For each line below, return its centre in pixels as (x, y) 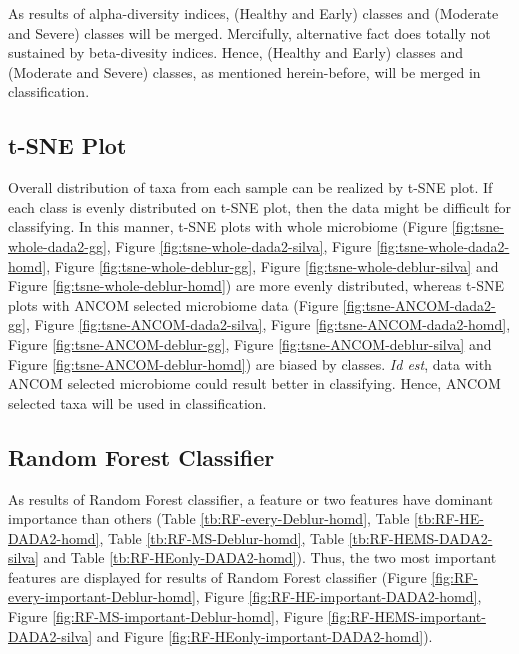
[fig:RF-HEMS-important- (406, 616)
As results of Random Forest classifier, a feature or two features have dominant (250, 498)
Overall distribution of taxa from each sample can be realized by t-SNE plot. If (250, 187)
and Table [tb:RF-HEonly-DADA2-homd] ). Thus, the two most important (270, 557)
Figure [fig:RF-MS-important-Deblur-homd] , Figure (166, 616)
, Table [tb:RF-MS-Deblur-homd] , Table (221, 537)
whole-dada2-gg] (57, 245)
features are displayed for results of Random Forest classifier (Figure (217, 576)
